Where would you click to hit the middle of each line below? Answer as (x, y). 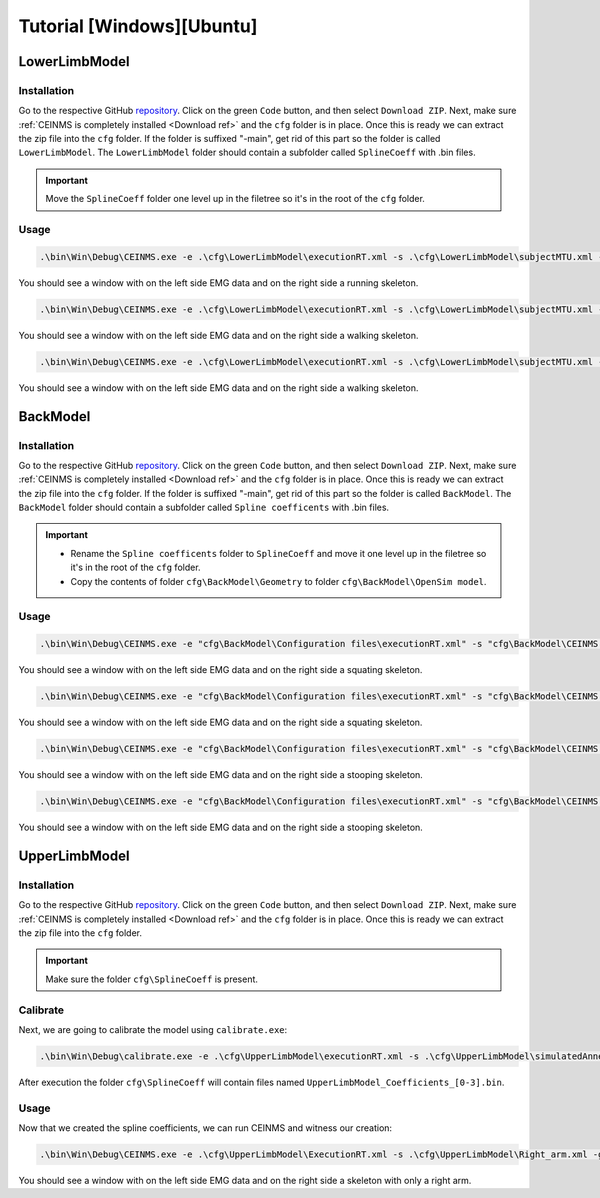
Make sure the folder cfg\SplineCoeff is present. (152, 979)
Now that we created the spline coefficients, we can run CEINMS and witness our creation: (205, 1128)
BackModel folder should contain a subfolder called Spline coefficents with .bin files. (204, 507)
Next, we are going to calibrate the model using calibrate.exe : (153, 1029)
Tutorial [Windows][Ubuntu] (138, 26)
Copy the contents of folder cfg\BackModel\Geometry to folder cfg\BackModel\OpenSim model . (278, 581)
